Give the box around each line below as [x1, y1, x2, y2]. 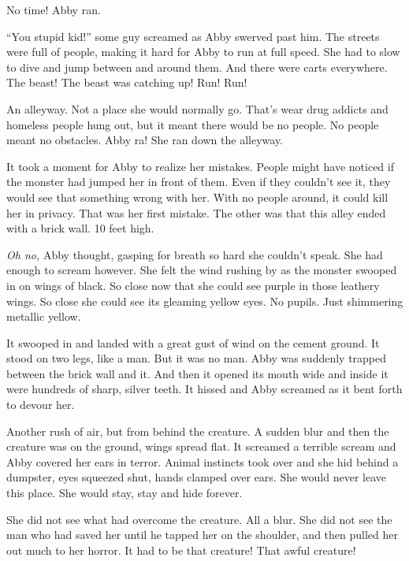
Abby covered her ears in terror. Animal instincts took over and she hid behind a [6, 453, 399, 470]
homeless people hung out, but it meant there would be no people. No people [6, 116, 379, 132]
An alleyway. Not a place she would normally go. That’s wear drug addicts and [6, 100, 389, 117]
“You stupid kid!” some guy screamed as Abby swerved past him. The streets [6, 28, 380, 44]
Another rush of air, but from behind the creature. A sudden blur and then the [6, 422, 389, 439]
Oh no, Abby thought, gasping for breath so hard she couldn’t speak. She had [6, 246, 383, 262]
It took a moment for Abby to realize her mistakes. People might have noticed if [6, 158, 394, 174]
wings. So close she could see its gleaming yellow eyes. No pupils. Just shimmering [6, 292, 403, 309]
